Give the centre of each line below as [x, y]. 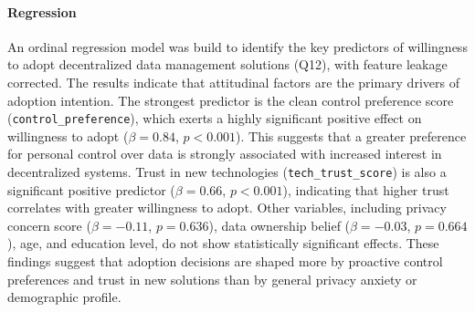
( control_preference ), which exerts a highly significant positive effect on [215, 118]
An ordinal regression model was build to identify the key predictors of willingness [237, 46]
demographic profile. [64, 297]
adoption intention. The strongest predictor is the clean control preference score [231, 100]
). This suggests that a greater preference [351, 135]
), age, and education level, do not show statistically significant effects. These [223, 243]
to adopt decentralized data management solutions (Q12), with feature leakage [227, 64]
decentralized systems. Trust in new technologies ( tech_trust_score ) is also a [227, 172]
